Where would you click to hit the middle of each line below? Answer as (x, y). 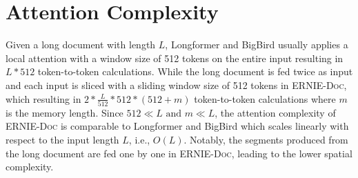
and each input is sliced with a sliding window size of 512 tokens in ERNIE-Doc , (176, 85)
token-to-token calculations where (265, 98)
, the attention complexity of (275, 112)
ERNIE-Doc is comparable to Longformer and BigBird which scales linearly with (177, 126)
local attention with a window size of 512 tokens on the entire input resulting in (175, 58)
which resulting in (43, 98)
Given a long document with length (81, 44)
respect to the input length (62, 139)
